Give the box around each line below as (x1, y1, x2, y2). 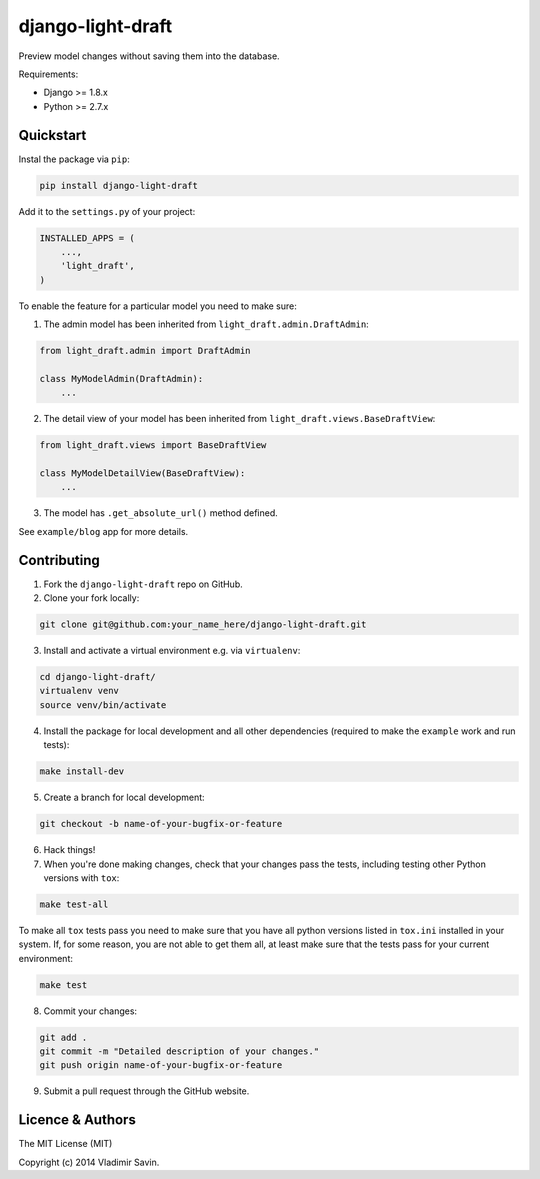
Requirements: (18, 68, 79, 80)
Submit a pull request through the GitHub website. (43, 1085, 250, 1097)
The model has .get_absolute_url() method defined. (43, 507, 279, 519)
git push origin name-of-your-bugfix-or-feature (39, 1060, 283, 1071)
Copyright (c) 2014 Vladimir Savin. (18, 1156, 160, 1168)
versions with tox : (43, 871, 120, 884)
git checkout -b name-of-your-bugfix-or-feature (39, 818, 283, 830)
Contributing (18, 551, 100, 569)
